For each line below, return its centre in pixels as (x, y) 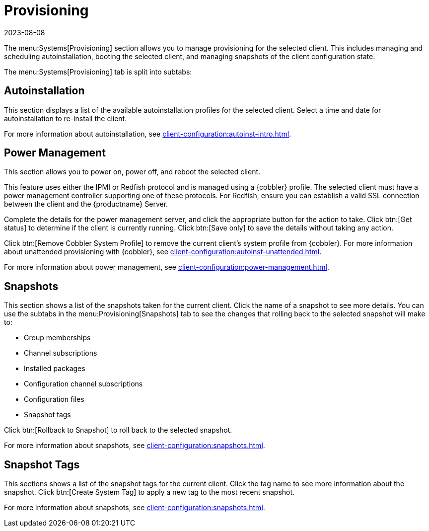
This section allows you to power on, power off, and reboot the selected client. (132, 172)
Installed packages (55, 369)
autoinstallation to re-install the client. (66, 118)
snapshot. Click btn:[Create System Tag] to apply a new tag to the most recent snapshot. (149, 492)
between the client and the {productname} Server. (86, 204)
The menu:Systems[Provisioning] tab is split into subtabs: (98, 72)
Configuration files (54, 399)
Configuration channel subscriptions (83, 384)
